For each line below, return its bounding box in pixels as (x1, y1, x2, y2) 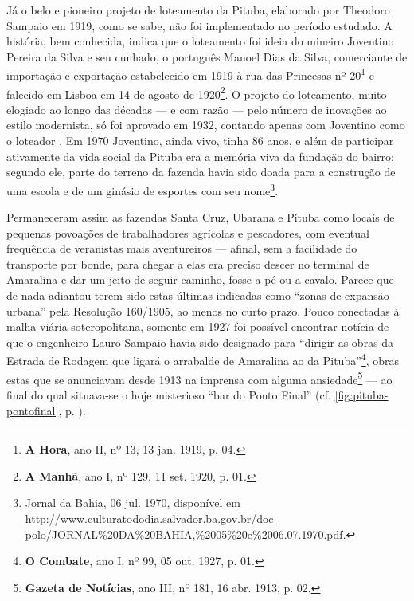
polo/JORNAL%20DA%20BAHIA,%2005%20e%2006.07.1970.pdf (25, 525, 343, 542)
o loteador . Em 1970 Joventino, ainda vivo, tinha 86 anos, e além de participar (6, 132, 394, 149)
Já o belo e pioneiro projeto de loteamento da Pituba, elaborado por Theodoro (6, 2, 390, 18)
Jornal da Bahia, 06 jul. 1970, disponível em (25, 494, 240, 511)
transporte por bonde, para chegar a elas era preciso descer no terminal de (6, 255, 369, 272)
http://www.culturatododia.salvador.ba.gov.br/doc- (25, 509, 278, 526)
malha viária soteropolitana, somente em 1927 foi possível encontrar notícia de (6, 318, 389, 335)
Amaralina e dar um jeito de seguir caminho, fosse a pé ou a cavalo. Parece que (6, 271, 394, 288)
